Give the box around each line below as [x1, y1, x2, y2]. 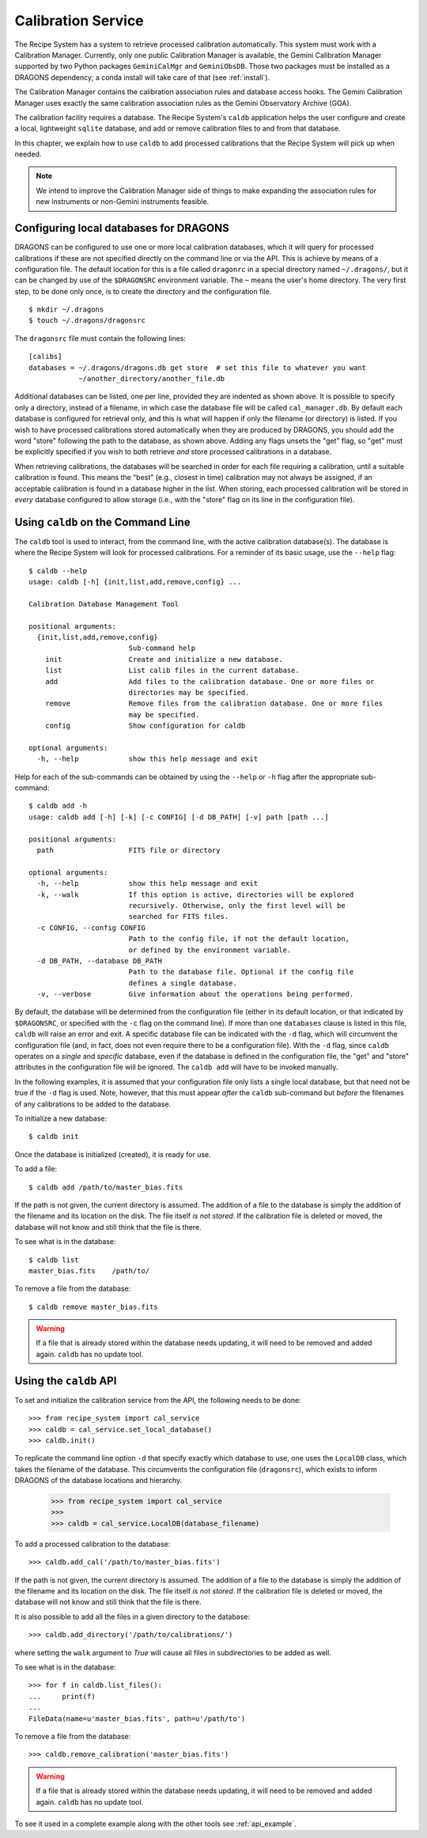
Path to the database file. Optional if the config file [128, 967, 354, 977]
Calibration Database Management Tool [28, 599, 179, 608]
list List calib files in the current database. [44, 666, 300, 675]
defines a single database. [128, 978, 237, 988]
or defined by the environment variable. [128, 945, 292, 955]
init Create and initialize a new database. [44, 655, 284, 664]
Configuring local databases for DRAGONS [14, 221, 229, 235]
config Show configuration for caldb [44, 721, 246, 731]
